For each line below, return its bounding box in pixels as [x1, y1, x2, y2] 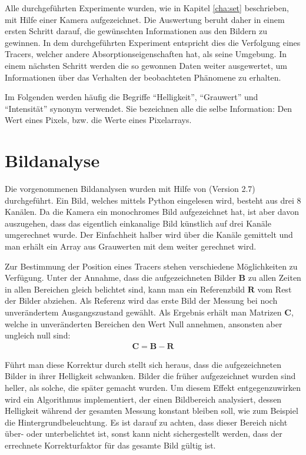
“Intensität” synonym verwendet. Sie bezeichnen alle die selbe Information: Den [5, 102, 292, 114]
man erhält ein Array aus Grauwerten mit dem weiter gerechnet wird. [5, 240, 257, 253]
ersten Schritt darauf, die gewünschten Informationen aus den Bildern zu [5, 25, 267, 37]
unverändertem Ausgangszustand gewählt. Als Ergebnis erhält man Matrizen [5, 306, 282, 318]
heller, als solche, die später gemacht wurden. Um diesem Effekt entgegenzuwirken [5, 381, 301, 393]
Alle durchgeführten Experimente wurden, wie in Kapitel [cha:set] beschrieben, [5, 2, 289, 14]
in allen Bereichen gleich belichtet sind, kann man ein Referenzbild [5, 283, 245, 295]
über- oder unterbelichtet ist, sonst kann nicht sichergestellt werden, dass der [5, 427, 282, 440]
